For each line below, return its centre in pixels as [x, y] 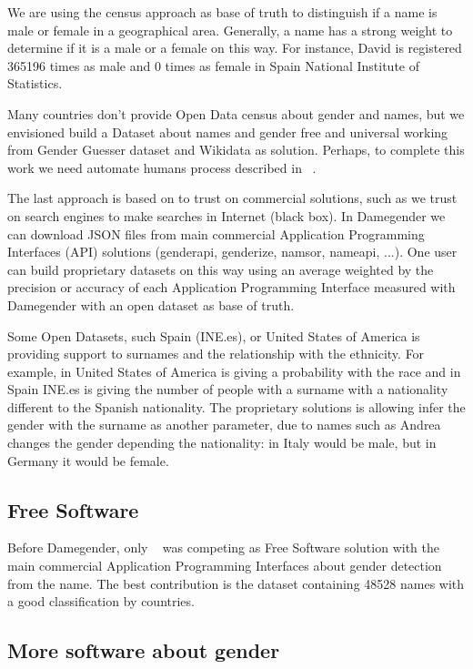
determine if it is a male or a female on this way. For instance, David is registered [235, 48]
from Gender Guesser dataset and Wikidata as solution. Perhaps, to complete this [236, 150]
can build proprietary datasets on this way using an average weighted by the [221, 269]
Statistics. [35, 83]
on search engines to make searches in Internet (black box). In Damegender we [226, 215]
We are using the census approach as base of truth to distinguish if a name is [222, 12]
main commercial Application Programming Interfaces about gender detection [225, 566]
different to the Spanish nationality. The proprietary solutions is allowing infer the [236, 406]
